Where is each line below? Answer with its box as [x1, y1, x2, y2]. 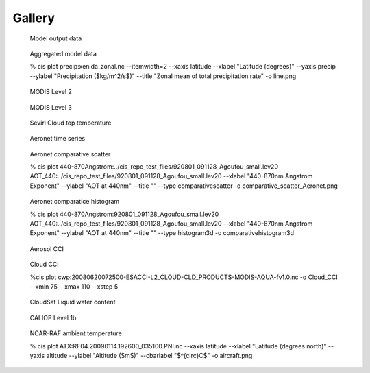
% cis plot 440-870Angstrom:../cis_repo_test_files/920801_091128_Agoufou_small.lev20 [29, 163, 279, 171]
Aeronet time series [29, 134, 86, 143]
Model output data [29, 34, 82, 43]
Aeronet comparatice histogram [29, 197, 120, 206]
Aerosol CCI [29, 244, 64, 253]
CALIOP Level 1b [29, 313, 77, 322]
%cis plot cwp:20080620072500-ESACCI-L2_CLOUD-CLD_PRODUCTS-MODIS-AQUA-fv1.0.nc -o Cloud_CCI [29, 273, 338, 281]
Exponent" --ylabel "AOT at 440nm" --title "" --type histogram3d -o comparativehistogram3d [29, 229, 295, 237]
